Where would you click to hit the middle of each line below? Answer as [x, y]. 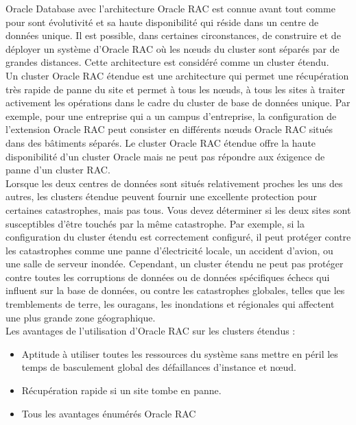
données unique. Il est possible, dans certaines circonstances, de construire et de [173, 35]
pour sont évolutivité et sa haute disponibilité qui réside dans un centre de [162, 22]
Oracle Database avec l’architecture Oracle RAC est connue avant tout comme [170, 8]
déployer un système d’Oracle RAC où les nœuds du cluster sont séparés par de [173, 48]
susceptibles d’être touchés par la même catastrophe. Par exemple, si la [155, 223]
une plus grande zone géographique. [81, 317]
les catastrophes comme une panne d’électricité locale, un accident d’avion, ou [169, 250]
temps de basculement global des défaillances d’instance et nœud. [159, 367]
